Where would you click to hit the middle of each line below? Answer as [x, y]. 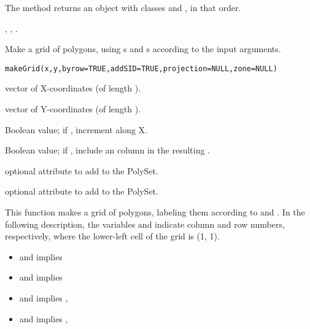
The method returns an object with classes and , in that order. [123, 7]
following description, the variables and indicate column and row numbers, [145, 224]
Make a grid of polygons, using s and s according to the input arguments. [143, 49]
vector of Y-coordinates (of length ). [73, 109]
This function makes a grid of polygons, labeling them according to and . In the [155, 212]
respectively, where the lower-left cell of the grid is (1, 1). [112, 236]
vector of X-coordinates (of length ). [73, 88]
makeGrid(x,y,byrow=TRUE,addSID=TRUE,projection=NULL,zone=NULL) [141, 68]
